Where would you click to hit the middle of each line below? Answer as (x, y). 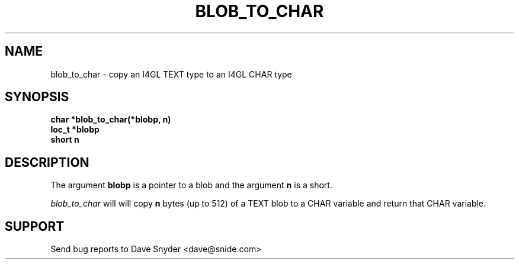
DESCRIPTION (47, 162)
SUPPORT (35, 226)
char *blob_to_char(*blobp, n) (111, 120)
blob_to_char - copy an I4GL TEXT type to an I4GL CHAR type (171, 74)
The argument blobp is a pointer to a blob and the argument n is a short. (191, 185)
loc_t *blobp (75, 130)
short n (65, 140)
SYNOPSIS (37, 97)
